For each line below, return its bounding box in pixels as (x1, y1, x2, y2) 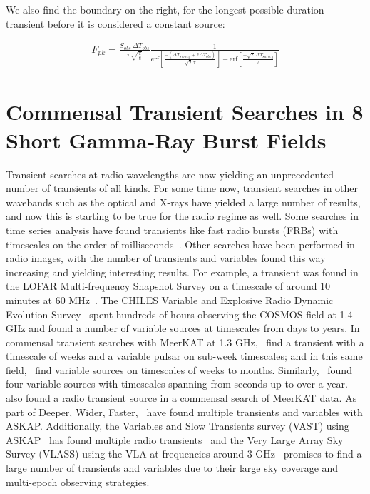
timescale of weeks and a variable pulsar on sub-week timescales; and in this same (6, 348, 363, 363)
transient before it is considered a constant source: (6, 16, 225, 31)
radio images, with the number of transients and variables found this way (6, 251, 326, 266)
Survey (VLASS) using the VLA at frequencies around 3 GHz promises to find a (6, 446, 362, 461)
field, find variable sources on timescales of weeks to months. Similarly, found (6, 362, 352, 377)
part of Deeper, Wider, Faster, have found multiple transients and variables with (6, 404, 363, 419)
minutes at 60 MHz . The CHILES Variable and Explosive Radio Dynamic (6, 292, 334, 307)
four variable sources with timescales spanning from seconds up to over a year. (6, 376, 348, 391)
